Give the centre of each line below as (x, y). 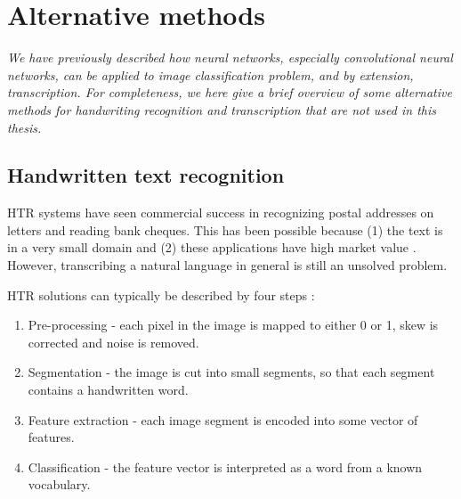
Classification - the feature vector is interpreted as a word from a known (225, 466)
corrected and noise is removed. (113, 342)
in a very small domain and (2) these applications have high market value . (212, 247)
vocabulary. (59, 484)
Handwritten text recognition (146, 175)
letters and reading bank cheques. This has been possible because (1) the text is (225, 229)
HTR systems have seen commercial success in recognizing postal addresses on (221, 213)
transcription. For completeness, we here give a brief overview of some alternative (230, 92)
